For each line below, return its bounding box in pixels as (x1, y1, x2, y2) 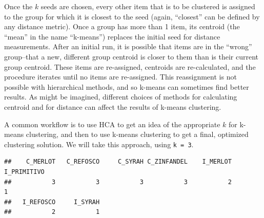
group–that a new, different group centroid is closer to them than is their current (4, 51, 258, 62)
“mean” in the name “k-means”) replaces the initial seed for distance (4, 31, 220, 42)
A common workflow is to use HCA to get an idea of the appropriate (4, 118, 220, 129)
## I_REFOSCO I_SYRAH (4, 198, 100, 206)
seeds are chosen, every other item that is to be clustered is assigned (40, 1, 255, 11)
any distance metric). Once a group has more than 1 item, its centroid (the (4, 21, 240, 32)
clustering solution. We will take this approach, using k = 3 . (4, 138, 194, 149)
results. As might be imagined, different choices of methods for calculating (4, 91, 237, 102)
